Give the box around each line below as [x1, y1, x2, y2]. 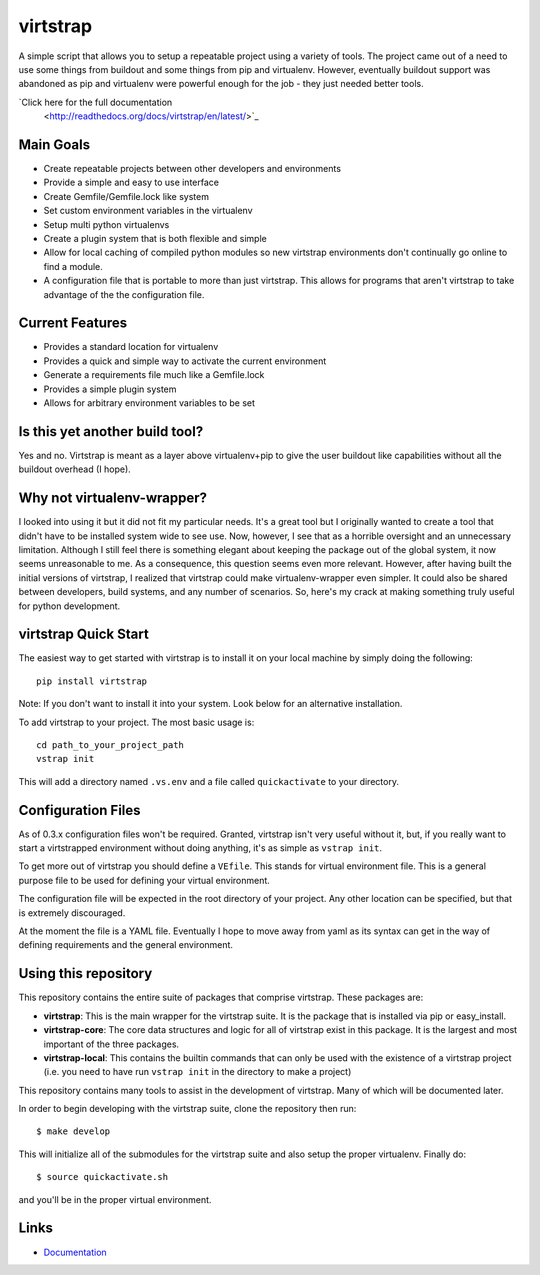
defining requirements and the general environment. [18, 939, 234, 951]
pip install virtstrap [36, 675, 148, 687]
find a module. [43, 260, 104, 272]
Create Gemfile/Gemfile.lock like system [43, 190, 210, 202]
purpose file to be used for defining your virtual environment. [18, 874, 270, 886]
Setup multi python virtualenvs [43, 218, 170, 230]
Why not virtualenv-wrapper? [18, 490, 208, 507]
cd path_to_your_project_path [36, 740, 185, 751]
